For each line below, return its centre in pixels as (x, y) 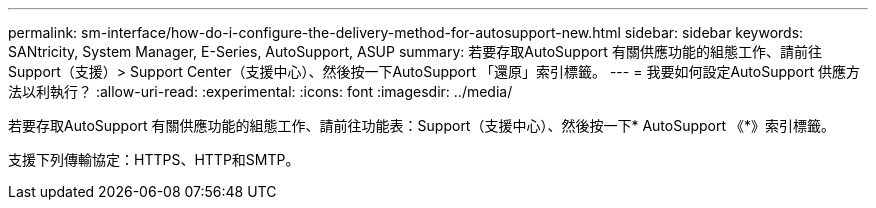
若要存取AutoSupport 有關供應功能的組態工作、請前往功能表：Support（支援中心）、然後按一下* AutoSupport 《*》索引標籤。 (421, 125)
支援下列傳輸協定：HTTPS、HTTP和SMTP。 (154, 159)
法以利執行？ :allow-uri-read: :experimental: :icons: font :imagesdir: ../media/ (260, 91)
